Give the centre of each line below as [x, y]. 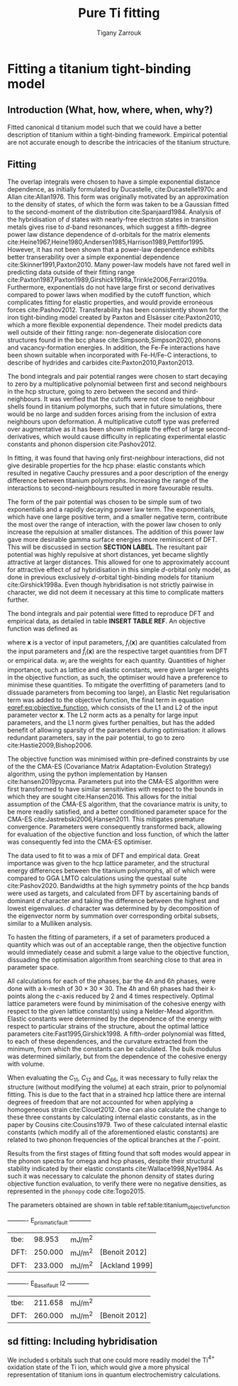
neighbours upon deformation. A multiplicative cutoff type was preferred [113, 421]
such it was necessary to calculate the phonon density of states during [111, 1176]
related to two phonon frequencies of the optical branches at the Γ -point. [114, 1139]
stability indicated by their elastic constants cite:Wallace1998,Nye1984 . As [115, 1168]
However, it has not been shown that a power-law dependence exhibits [111, 249]
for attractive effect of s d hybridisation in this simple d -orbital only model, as [119, 570]
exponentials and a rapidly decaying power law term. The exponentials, [112, 509]
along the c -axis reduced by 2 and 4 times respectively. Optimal [120, 996]
